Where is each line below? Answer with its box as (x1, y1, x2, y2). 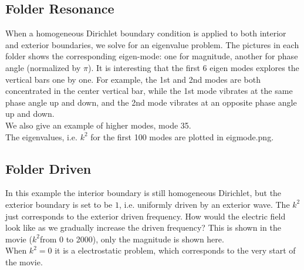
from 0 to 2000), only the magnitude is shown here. (39, 232, 224, 245)
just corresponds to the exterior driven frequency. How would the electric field (5, 210, 286, 222)
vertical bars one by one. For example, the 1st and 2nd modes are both (5, 73, 261, 85)
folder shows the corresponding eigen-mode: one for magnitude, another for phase (5, 50, 298, 62)
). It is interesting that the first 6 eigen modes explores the (88, 61, 299, 73)
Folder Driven (5, 159, 92, 177)
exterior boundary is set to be (5, 198, 113, 210)
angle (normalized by (5, 61, 81, 73)
